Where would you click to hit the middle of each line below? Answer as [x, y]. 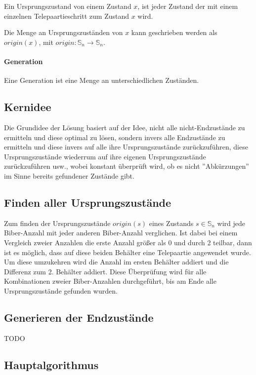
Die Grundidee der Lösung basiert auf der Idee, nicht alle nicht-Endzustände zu [125, 127]
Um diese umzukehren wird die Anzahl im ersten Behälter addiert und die [116, 262]
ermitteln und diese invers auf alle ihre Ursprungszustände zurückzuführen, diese [126, 147]
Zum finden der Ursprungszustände [57, 223]
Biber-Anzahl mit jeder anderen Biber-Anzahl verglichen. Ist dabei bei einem [121, 233]
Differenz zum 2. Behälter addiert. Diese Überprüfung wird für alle [105, 271]
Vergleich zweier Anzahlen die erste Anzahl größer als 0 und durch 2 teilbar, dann [128, 242]
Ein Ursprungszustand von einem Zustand [68, 6]
